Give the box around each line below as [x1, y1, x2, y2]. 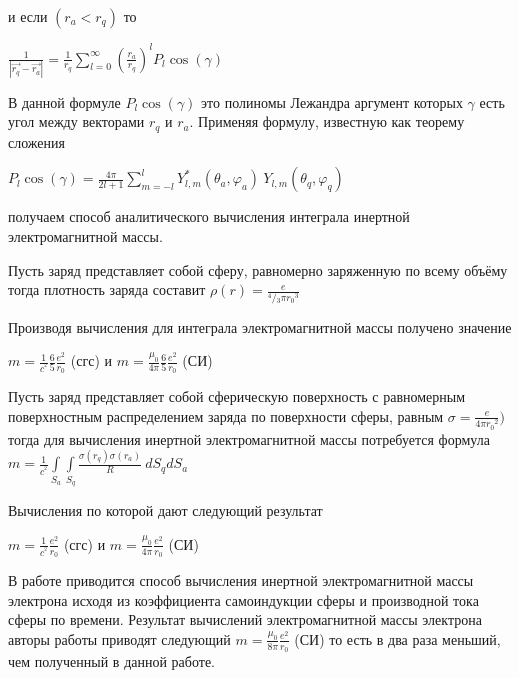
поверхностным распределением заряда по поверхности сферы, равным [8, 405, 444, 426]
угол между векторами [8, 111, 145, 132]
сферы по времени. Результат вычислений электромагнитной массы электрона [8, 609, 482, 630]
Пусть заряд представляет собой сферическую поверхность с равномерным [8, 386, 466, 407]
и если [8, 6, 48, 26]
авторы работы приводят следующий [8, 628, 231, 649]
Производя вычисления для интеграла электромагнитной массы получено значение [8, 316, 512, 337]
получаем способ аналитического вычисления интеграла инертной [8, 206, 410, 227]
